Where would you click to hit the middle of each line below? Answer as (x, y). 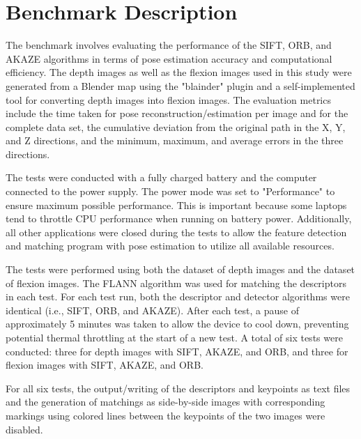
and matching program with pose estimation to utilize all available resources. (170, 246)
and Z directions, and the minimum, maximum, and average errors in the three (175, 140)
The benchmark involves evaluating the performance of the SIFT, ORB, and (169, 45)
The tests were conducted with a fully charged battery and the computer (161, 177)
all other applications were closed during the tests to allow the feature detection (176, 232)
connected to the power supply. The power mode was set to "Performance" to (170, 191)
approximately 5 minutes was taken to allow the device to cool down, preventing (177, 324)
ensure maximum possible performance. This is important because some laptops (176, 205)
